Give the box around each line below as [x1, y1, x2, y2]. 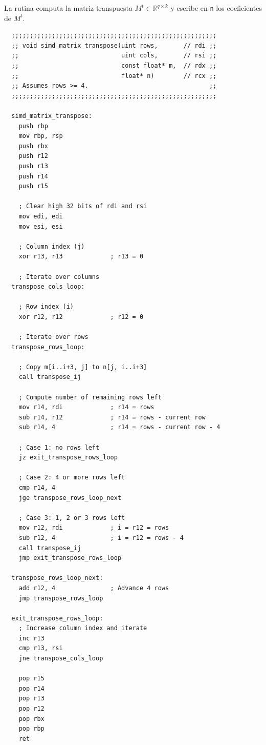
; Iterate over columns [18, 273, 100, 280]
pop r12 [18, 705, 45, 713]
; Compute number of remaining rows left [18, 393, 162, 401]
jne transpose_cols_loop [18, 655, 103, 662]
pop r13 [18, 695, 45, 702]
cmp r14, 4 [18, 484, 56, 491]
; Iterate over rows [18, 333, 88, 341]
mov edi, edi [18, 212, 63, 220]
